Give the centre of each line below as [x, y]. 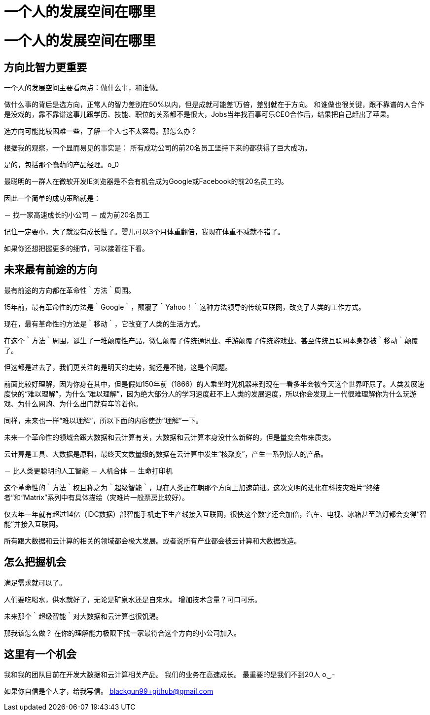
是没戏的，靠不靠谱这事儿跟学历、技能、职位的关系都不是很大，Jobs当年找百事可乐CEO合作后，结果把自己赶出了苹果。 [199, 114]
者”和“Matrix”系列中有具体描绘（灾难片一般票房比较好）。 [97, 497]
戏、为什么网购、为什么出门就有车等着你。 [73, 403]
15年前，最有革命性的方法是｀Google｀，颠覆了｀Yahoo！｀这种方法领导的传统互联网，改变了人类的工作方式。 [185, 307]
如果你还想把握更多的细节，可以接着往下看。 [76, 248]
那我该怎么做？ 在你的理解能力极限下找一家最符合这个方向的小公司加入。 [122, 633]
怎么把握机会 [35, 562]
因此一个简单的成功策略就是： [52, 198]
